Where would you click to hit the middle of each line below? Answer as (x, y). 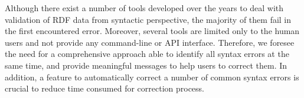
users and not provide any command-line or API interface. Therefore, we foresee (150, 42)
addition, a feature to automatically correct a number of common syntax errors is (152, 77)
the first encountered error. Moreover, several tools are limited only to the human (152, 31)
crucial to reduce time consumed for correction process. (104, 88)
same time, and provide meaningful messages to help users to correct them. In (146, 65)
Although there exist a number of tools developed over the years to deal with (144, 8)
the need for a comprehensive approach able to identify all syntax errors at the (147, 54)
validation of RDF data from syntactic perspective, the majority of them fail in (148, 19)
